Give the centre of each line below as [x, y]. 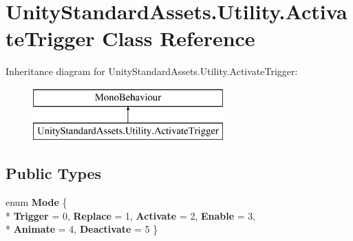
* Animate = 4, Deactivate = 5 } [82, 229]
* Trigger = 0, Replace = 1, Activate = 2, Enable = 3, [131, 215]
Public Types [54, 173]
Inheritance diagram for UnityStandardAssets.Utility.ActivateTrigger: [152, 71]
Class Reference [179, 38]
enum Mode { [36, 202]
